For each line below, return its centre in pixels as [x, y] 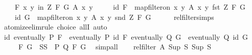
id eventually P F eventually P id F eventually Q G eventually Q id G [126, 36]
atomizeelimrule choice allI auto [55, 27]
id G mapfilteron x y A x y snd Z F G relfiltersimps [114, 17]
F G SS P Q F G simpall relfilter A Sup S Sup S [115, 47]
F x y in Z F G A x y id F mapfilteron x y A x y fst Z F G [130, 7]
